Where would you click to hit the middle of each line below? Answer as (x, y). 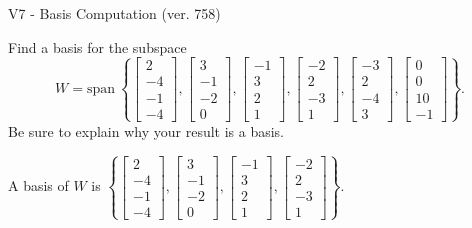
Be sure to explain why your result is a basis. (146, 130)
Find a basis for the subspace (97, 46)
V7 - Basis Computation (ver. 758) (114, 13)
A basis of (38, 185)
